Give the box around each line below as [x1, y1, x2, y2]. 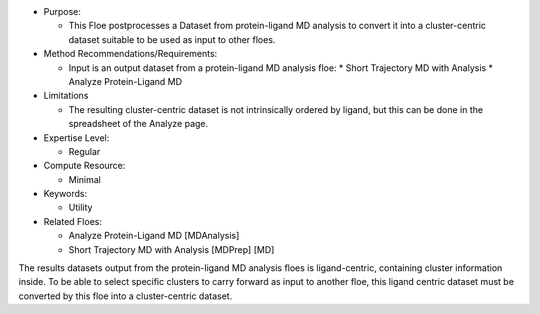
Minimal [68, 173, 102, 185]
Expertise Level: [43, 131, 110, 144]
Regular [68, 145, 101, 157]
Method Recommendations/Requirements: [43, 48, 218, 60]
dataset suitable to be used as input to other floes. [68, 33, 276, 45]
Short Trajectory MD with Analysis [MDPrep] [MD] [68, 243, 275, 255]
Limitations [43, 90, 89, 102]
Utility [68, 201, 93, 214]
